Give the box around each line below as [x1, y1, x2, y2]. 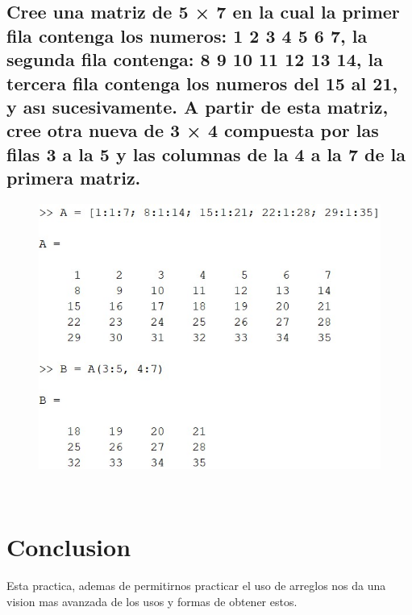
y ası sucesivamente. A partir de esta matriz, [6, 93, 389, 118]
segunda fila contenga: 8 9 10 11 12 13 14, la [6, 47, 383, 72]
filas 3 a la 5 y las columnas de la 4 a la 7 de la [6, 141, 406, 166]
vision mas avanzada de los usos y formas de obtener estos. [6, 592, 298, 609]
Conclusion [6, 530, 131, 563]
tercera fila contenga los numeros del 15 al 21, [6, 70, 398, 95]
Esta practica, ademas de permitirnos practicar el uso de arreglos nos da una [6, 577, 386, 594]
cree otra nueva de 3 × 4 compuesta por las [6, 118, 379, 143]
